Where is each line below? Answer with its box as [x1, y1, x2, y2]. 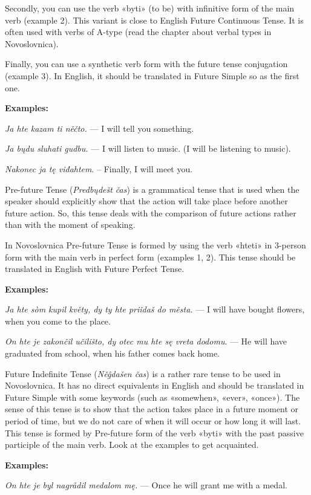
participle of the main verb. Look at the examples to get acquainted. [5, 438, 259, 451]
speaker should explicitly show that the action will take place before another [5, 195, 288, 207]
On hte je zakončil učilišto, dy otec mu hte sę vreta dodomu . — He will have [5, 335, 287, 348]
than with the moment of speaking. [5, 218, 136, 231]
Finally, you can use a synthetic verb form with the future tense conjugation [5, 57, 288, 70]
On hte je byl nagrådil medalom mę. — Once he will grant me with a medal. [5, 479, 287, 491]
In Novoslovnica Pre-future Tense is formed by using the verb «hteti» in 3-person [5, 238, 306, 251]
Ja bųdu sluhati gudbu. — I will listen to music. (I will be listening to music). [5, 142, 291, 155]
